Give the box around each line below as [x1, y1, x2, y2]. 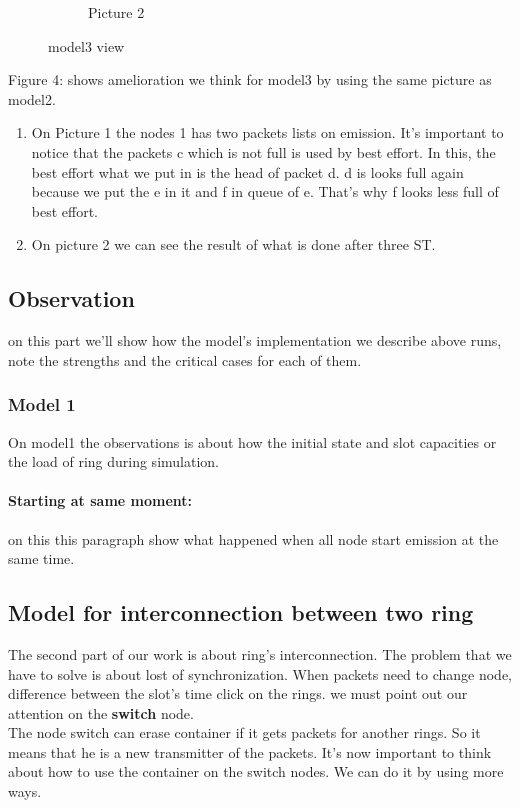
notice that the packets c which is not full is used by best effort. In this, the [31, 141, 496, 162]
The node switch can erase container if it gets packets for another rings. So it [8, 722, 481, 743]
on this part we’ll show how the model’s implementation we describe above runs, [8, 330, 502, 351]
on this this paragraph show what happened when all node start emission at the [8, 528, 499, 549]
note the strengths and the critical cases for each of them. [8, 349, 362, 370]
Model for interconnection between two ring [8, 597, 474, 628]
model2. [8, 88, 56, 109]
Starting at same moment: [8, 490, 193, 511]
